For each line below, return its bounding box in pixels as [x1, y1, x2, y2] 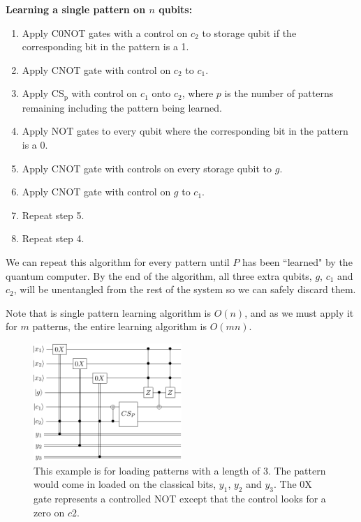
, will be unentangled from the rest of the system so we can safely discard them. [13, 282, 356, 297]
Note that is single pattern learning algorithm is [6, 305, 211, 320]
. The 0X [273, 477, 312, 491]
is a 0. [22, 137, 48, 152]
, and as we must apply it [244, 305, 354, 320]
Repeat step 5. [22, 207, 84, 222]
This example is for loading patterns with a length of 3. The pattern [34, 463, 326, 477]
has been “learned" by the [242, 254, 353, 269]
